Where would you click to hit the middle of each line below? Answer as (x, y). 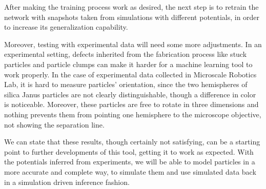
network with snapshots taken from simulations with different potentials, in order (132, 17)
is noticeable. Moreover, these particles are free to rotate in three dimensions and (131, 104)
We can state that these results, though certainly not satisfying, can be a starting (132, 142)
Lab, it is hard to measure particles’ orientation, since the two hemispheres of (126, 84)
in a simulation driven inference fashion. (67, 182)
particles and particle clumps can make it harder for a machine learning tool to (128, 64)
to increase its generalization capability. (66, 27)
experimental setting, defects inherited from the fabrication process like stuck (126, 54)
